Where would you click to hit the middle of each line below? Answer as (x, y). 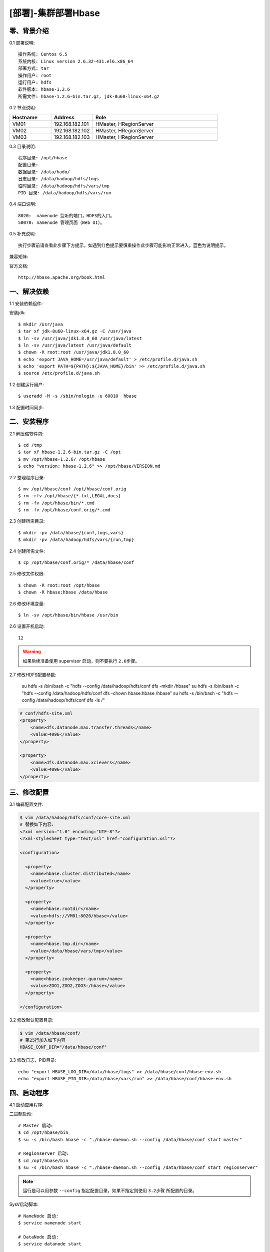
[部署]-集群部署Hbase (54, 13)
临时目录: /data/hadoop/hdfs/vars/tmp (64, 186)
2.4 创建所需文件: (27, 551)
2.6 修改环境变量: (27, 603)
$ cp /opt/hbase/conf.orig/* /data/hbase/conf (76, 563)
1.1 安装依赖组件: (26, 303)
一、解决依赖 (29, 291)
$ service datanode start (50, 1244)
